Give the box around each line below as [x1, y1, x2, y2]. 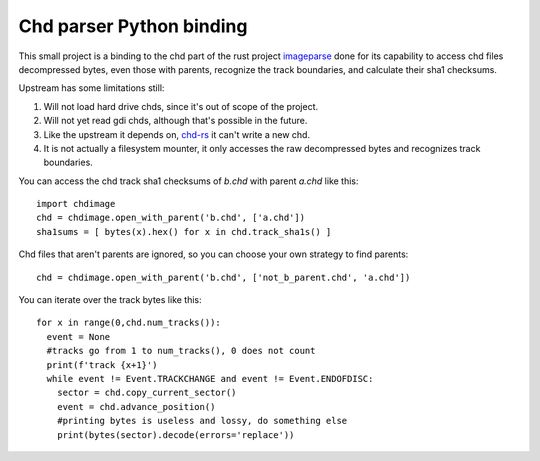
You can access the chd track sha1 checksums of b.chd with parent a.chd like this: [18, 175, 359, 187]
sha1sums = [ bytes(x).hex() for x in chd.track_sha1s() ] [36, 226, 332, 237]
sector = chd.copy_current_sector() [56, 387, 237, 399]
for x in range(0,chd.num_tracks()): [36, 317, 222, 329]
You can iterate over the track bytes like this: [18, 294, 202, 306]
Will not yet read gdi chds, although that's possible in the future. [43, 115, 308, 127]
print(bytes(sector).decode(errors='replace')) [56, 429, 295, 440]
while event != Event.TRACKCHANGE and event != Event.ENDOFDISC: [46, 373, 374, 384]
